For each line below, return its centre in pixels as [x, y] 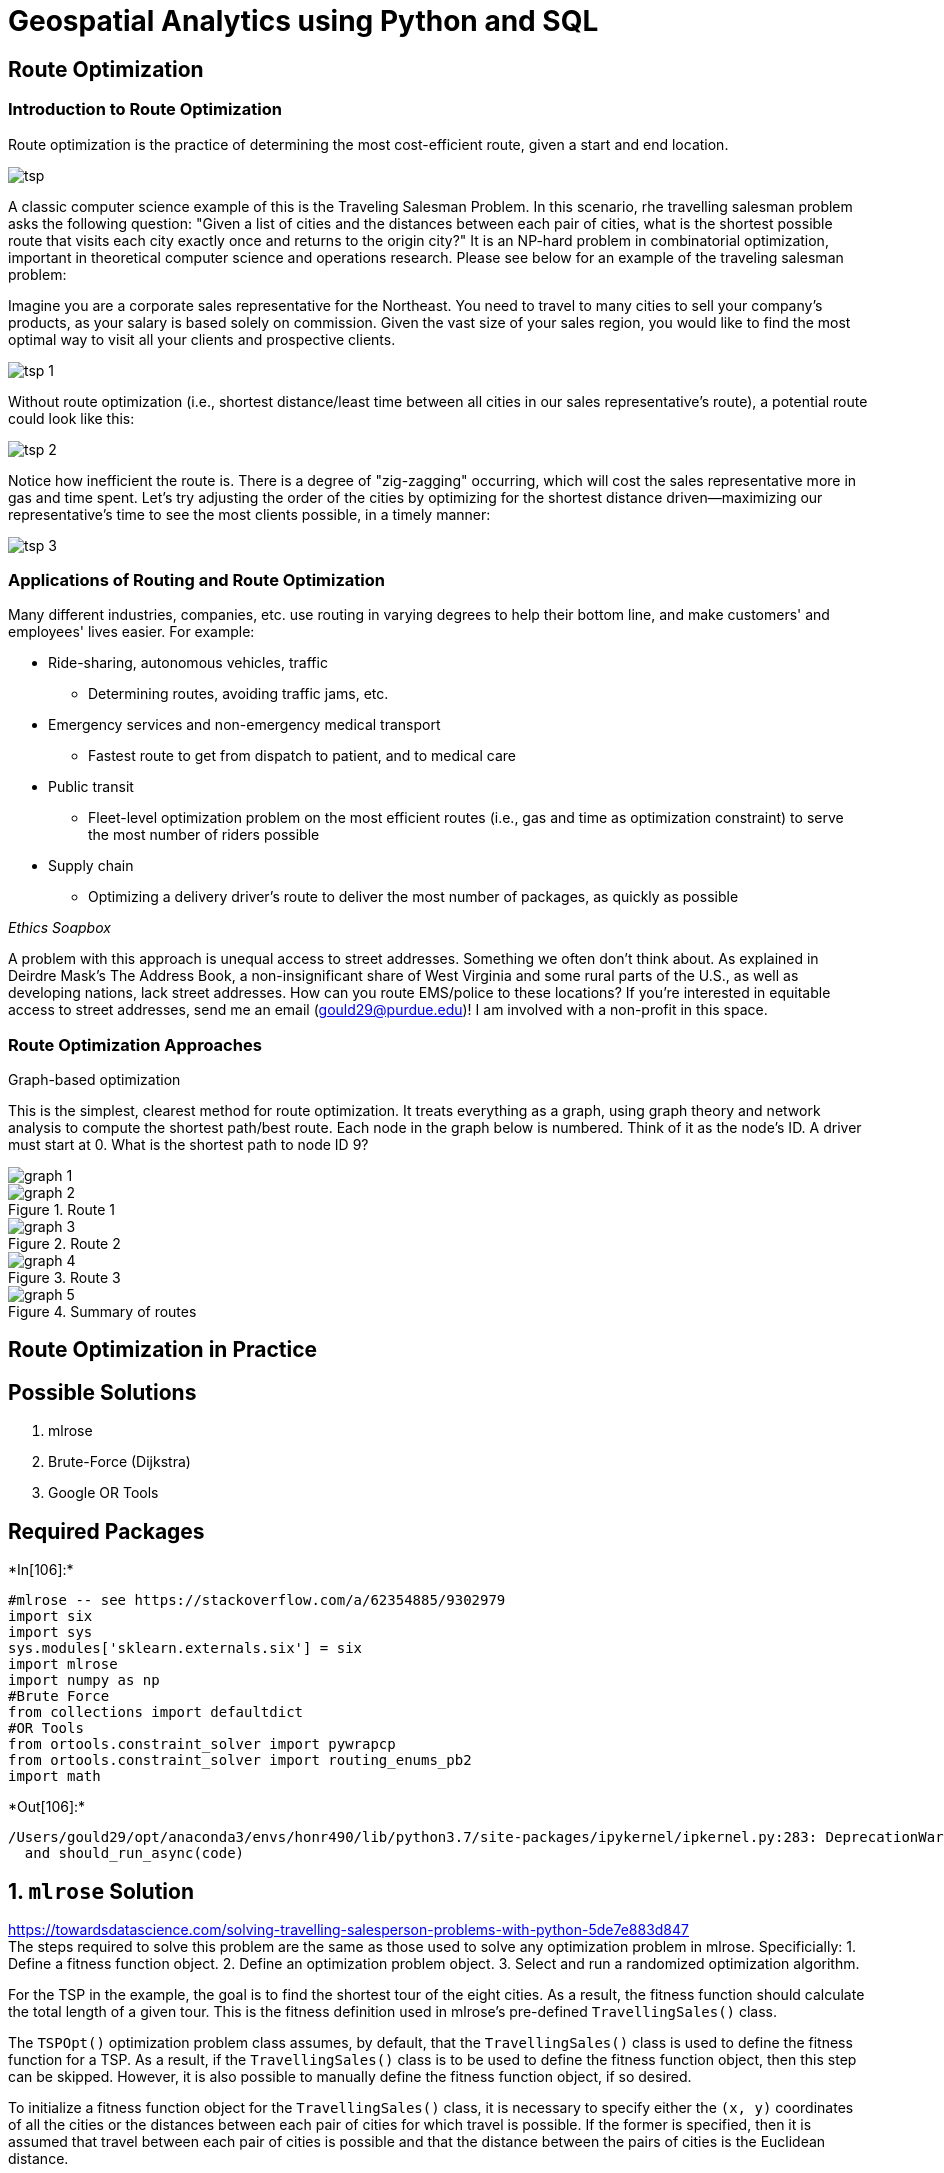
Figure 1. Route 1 [62, 1210]
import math [54, 1776]
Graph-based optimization [94, 1080]
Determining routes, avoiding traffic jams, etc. [238, 694]
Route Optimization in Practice [163, 1350]
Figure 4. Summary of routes [102, 1312]
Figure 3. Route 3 [64, 1278]
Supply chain [91, 866]
